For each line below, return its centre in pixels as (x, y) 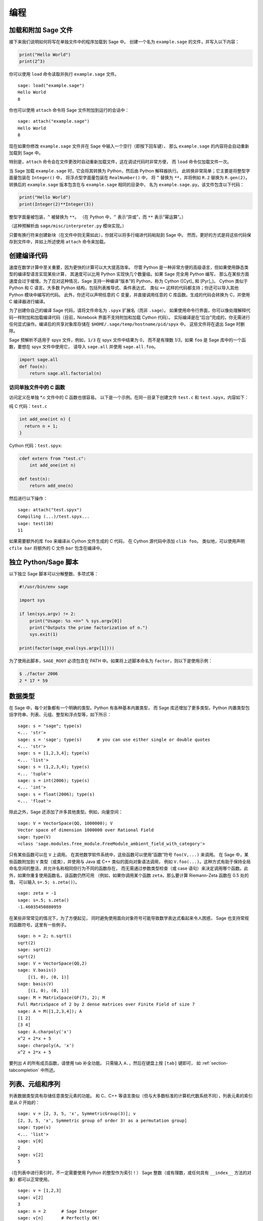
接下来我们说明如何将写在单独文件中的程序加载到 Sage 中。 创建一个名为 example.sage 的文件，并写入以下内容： (124, 42)
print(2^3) (32, 62)
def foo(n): (34, 367)
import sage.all (39, 360)
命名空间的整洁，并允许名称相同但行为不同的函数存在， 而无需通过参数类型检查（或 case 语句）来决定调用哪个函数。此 (129, 868)
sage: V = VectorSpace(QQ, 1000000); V (65, 823)
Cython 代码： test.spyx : (36, 445)
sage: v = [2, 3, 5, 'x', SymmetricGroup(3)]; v (77, 1114)
